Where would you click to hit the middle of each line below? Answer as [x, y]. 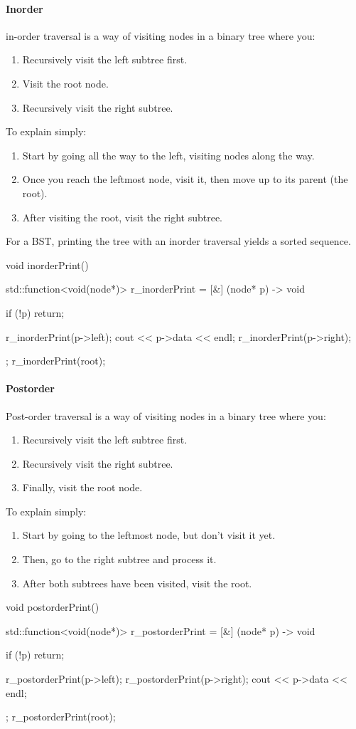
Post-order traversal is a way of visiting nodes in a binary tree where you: [166, 415]
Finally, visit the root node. [82, 487]
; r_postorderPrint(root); [61, 717]
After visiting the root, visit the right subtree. [122, 217]
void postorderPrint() [53, 607]
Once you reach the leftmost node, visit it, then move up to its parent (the [185, 179]
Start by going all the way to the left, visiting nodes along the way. [168, 155]
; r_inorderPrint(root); [56, 361]
